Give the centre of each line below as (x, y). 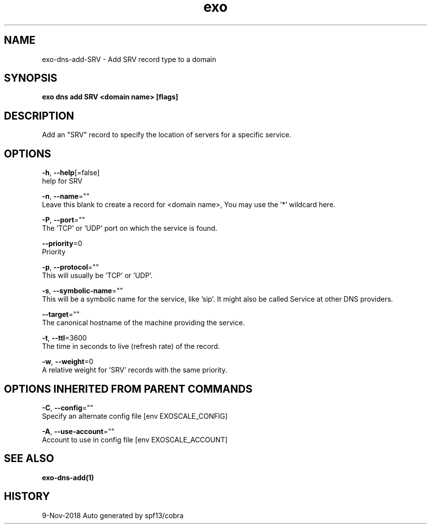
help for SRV (62, 181)
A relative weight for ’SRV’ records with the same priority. (135, 370)
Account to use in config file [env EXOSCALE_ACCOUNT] (135, 439)
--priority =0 (62, 244)
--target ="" (61, 314)
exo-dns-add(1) (68, 477)
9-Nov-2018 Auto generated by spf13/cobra (113, 515)
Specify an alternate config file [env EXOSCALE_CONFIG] (135, 416)
